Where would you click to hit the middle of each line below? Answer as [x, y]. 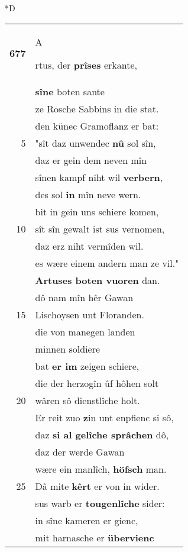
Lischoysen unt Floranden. [90, 314]
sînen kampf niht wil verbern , [99, 177]
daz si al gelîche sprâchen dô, [102, 434]
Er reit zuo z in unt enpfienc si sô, [104, 417]
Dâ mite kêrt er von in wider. [97, 486]
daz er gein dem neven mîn [91, 160]
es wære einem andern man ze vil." [107, 263]
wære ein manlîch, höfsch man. [101, 469]
